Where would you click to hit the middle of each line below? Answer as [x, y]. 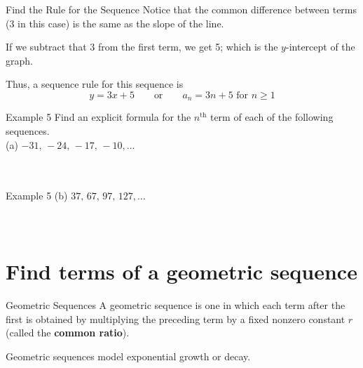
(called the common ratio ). [68, 333]
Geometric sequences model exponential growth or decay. [128, 356]
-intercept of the [320, 47]
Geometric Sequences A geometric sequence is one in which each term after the [176, 305]
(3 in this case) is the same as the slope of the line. [115, 23]
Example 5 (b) [37, 196]
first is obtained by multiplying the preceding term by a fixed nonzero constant [176, 318]
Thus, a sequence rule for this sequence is [95, 84]
